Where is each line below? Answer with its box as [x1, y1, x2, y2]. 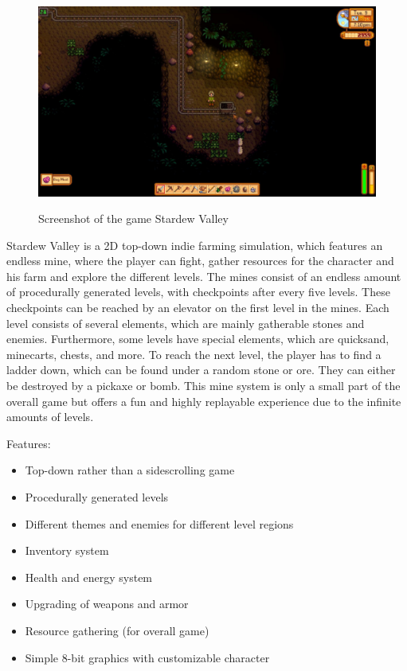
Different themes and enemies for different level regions [25, 515, 294, 532]
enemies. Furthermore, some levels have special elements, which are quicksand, [6, 330, 389, 347]
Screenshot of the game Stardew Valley [38, 210, 229, 227]
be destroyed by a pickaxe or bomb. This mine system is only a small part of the [6, 377, 401, 394]
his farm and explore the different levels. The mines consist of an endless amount [6, 267, 401, 284]
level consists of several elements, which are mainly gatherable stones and [6, 314, 365, 331]
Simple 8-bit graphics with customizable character [25, 649, 270, 665]
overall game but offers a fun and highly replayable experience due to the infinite [6, 392, 401, 409]
